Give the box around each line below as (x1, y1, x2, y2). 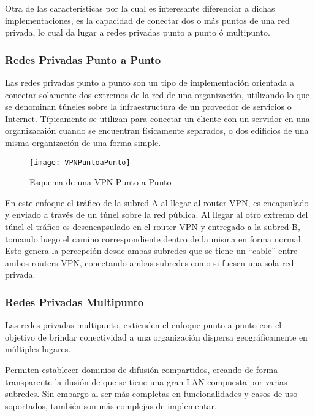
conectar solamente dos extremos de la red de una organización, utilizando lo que (5, 88, 309, 101)
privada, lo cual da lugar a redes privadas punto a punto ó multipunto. (5, 26, 270, 39)
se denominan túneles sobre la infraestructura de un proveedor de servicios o (5, 100, 292, 113)
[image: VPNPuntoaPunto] (29, 158, 131, 167)
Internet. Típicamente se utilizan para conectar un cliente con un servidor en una (5, 112, 310, 125)
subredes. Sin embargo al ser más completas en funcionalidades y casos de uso (5, 387, 298, 400)
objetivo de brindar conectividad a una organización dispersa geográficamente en (5, 330, 308, 343)
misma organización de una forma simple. (5, 136, 161, 148)
